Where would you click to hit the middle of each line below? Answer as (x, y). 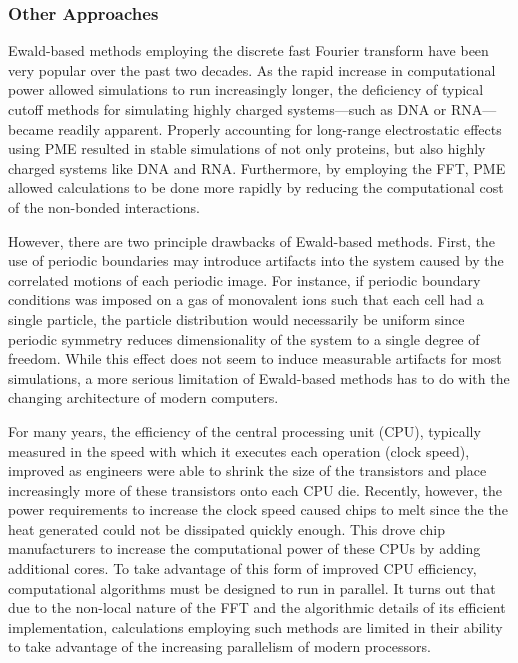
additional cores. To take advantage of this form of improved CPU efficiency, (242, 568)
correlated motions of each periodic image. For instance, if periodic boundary (244, 279)
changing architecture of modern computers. (143, 397)
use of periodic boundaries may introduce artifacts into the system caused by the (256, 260)
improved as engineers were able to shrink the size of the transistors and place (247, 470)
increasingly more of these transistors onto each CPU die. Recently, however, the (255, 489)
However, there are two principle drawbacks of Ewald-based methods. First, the (252, 240)
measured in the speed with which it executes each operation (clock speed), (239, 450)
